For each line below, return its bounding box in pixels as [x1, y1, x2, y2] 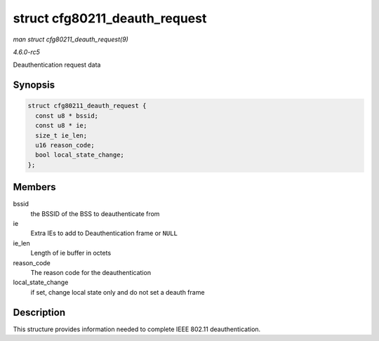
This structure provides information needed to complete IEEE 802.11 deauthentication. [13, 325, 261, 333]
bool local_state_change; [35, 151, 124, 159]
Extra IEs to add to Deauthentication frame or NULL [30, 229, 178, 238]
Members [13, 181, 56, 193]
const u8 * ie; [35, 121, 88, 130]
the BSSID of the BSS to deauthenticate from [30, 209, 160, 218]
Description [13, 306, 66, 319]
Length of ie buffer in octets [30, 249, 112, 258]
